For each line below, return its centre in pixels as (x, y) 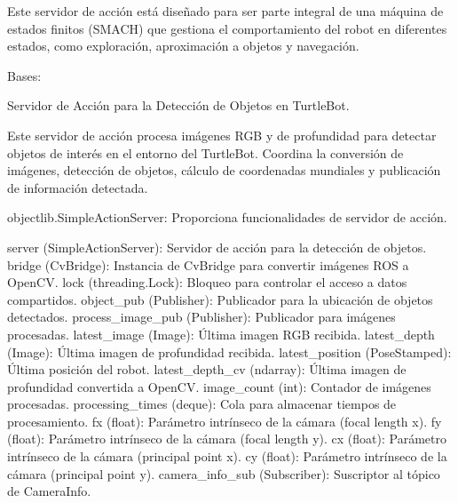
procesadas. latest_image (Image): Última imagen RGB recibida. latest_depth (221, 334)
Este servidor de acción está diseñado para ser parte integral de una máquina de (225, 11)
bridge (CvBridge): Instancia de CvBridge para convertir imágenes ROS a (208, 264)
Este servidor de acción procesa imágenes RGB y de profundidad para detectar (222, 135)
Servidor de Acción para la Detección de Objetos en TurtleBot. (178, 105)
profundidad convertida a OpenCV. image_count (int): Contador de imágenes (219, 386)
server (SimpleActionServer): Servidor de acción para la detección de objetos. (217, 247)
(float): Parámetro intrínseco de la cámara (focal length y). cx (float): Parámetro (227, 439)
